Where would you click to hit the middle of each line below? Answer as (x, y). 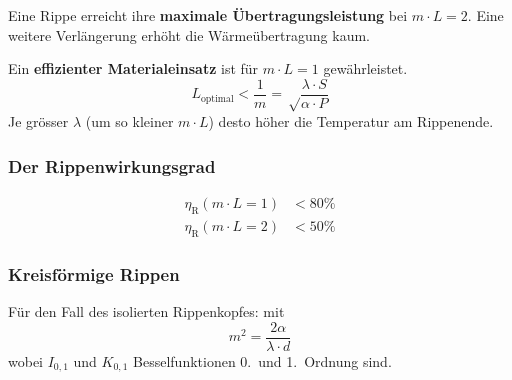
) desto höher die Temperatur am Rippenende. (351, 121)
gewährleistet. (365, 68)
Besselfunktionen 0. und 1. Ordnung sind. (262, 360)
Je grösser (38, 121)
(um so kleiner (129, 121)
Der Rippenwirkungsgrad (112, 165)
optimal (217, 98)
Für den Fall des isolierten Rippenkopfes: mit (146, 310)
